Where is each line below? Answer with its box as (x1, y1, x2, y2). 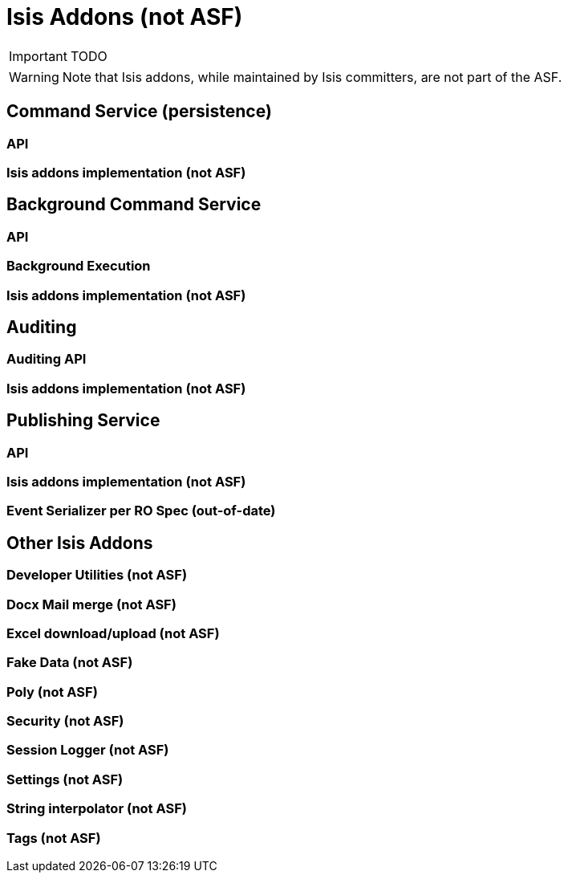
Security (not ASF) (6, 713, 124, 730)
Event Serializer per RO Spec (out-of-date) (6, 503, 276, 519)
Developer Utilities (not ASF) (6, 567, 188, 584)
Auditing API (6, 351, 87, 368)
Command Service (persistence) (6, 101, 272, 122)
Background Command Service (6, 194, 262, 215)
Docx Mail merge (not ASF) (6, 596, 176, 612)
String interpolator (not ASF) (6, 800, 187, 817)
